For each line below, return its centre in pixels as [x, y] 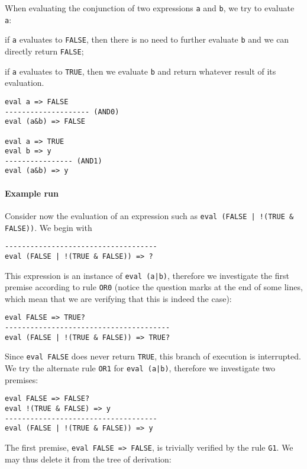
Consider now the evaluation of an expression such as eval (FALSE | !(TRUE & [149, 215]
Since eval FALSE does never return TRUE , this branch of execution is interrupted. [153, 356]
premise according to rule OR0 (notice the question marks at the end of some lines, [154, 287]
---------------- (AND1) [54, 161]
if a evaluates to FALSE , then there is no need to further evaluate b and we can [147, 39]
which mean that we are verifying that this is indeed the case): [118, 298]
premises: [22, 379]
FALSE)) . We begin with [49, 227]
